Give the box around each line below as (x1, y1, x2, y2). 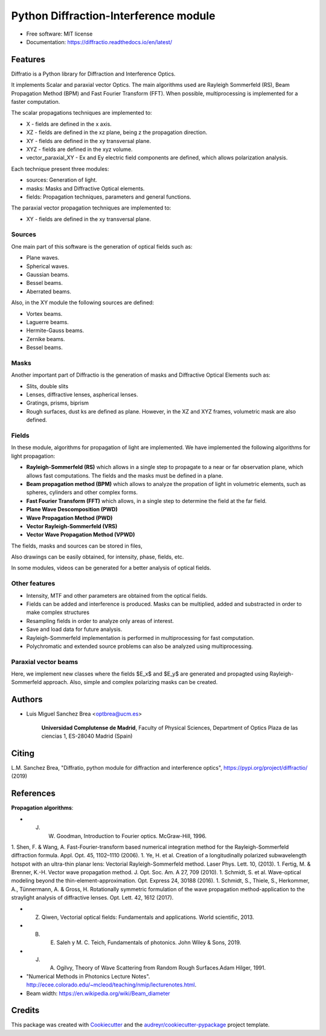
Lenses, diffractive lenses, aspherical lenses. (26, 391, 138, 398)
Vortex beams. (26, 310, 63, 317)
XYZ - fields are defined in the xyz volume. (26, 145, 133, 153)
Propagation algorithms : (11, 804, 74, 811)
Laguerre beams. (26, 318, 69, 325)
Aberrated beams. (26, 287, 72, 295)
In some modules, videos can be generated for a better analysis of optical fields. (11, 564, 211, 572)
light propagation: (11, 452, 56, 459)
